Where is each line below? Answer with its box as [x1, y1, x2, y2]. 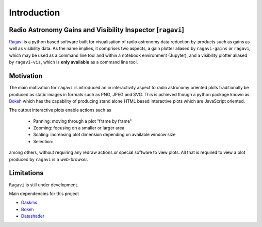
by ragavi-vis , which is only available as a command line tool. [9, 59, 138, 65]
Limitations [9, 169, 44, 177]
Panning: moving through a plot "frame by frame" [33, 118, 132, 124]
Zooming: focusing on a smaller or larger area [33, 125, 125, 131]
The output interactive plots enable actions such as [9, 107, 112, 113]
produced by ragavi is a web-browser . [9, 156, 88, 162]
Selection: [33, 138, 53, 144]
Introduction [9, 7, 60, 18]
